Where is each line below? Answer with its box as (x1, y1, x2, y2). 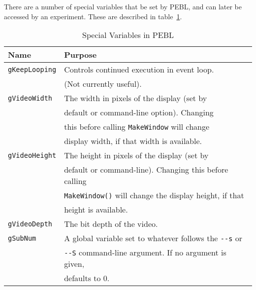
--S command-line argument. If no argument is (64, 247, 226, 258)
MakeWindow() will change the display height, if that (64, 189, 244, 201)
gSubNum (8, 234, 36, 242)
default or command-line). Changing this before (64, 164, 228, 176)
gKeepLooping (8, 65, 57, 73)
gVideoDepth (8, 219, 53, 228)
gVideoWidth (8, 94, 53, 102)
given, (64, 258, 85, 270)
